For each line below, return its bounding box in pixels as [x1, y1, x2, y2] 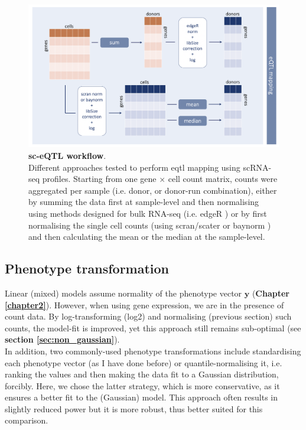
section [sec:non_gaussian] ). [5, 333, 120, 346]
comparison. [5, 414, 48, 426]
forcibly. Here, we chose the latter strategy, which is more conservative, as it [5, 379, 280, 392]
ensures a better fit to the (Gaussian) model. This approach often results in [5, 391, 278, 403]
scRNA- [243, 161, 272, 173]
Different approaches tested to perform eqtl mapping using [28, 161, 240, 173]
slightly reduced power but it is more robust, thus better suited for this [5, 402, 263, 415]
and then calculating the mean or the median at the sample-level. [28, 230, 265, 243]
